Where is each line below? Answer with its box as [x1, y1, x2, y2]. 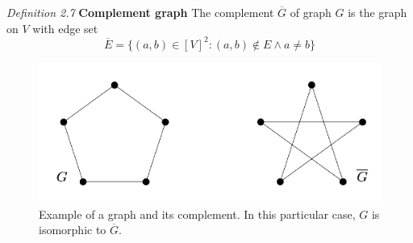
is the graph [348, 4, 407, 20]
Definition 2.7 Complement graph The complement [6, 4, 274, 20]
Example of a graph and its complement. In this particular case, [39, 205, 356, 222]
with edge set [32, 19, 98, 36]
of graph [290, 4, 332, 20]
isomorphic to [39, 221, 106, 238]
